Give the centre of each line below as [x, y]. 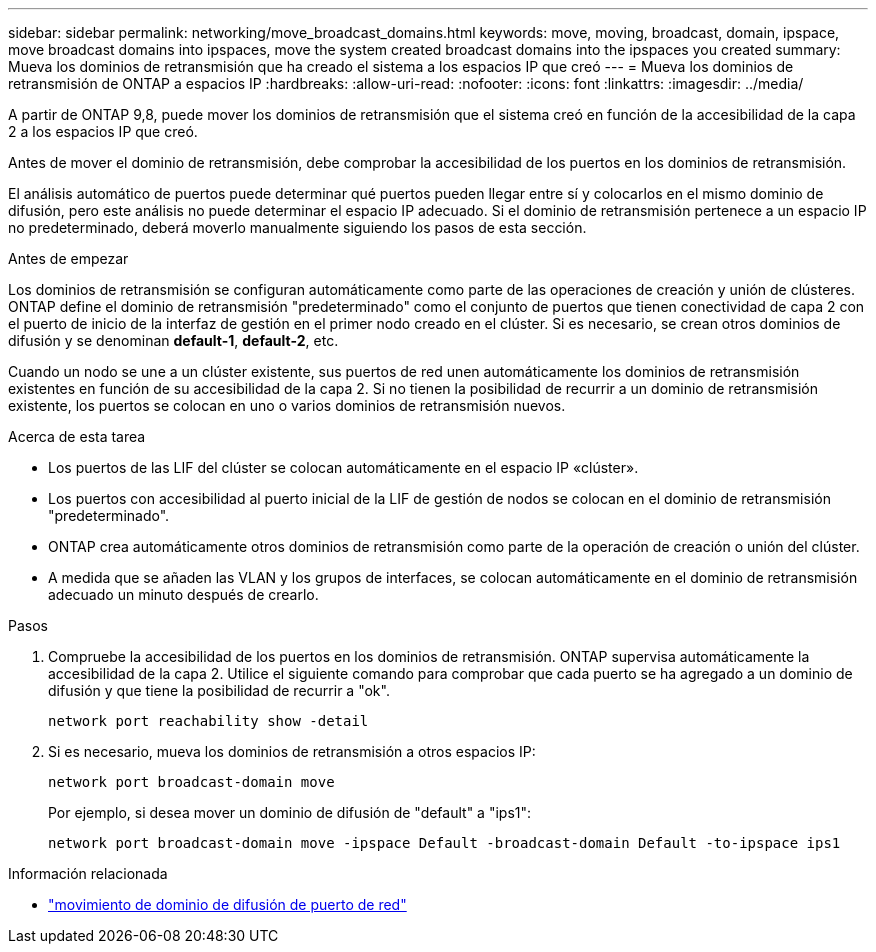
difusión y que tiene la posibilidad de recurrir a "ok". [219, 690]
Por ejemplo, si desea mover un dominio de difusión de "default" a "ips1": [290, 812]
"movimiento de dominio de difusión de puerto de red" [227, 904]
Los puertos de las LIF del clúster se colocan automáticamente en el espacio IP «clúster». [343, 467]
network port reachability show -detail [208, 721]
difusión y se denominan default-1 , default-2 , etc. [173, 340]
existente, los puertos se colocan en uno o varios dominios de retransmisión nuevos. [287, 405]
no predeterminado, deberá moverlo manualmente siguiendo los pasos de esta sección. [297, 227]
